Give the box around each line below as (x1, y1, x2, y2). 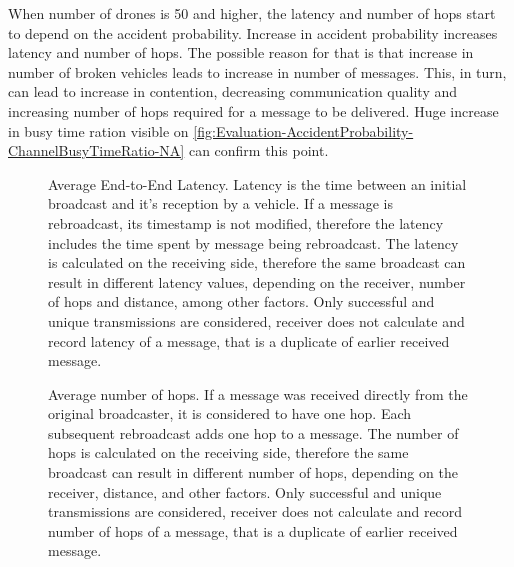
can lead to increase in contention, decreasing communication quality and (8, 81, 458, 102)
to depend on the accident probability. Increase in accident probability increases (8, 22, 498, 43)
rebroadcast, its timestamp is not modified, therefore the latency (48, 212, 444, 233)
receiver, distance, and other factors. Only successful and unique (48, 481, 442, 502)
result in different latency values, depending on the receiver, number (48, 271, 466, 292)
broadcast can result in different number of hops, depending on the (48, 462, 458, 483)
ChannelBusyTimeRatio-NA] (8, 140, 185, 161)
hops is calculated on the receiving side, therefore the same (48, 442, 409, 463)
